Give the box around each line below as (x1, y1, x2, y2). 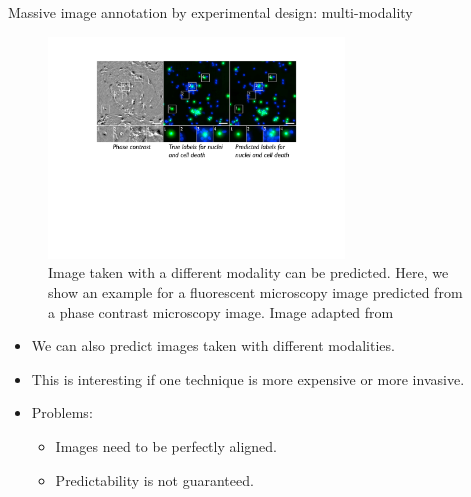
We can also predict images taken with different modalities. (31, 335, 395, 356)
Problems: (31, 402, 93, 423)
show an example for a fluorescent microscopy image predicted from (48, 282, 463, 303)
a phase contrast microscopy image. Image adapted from (48, 301, 394, 322)
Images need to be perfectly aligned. (55, 436, 277, 457)
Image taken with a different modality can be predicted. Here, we (48, 262, 449, 283)
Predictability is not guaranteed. (55, 469, 254, 490)
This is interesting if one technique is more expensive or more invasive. (31, 368, 465, 389)
